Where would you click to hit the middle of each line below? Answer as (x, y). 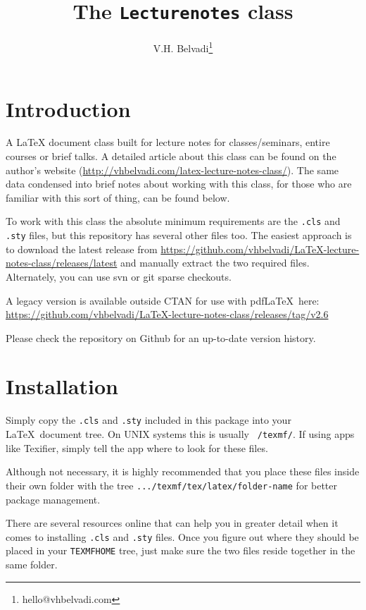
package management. (53, 499)
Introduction (68, 108)
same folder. (32, 565)
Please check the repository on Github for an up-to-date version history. (161, 337)
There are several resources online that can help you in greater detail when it (172, 523)
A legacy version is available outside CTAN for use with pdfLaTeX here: (163, 300)
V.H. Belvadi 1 (183, 47)
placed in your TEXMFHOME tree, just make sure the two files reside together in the (181, 550)
